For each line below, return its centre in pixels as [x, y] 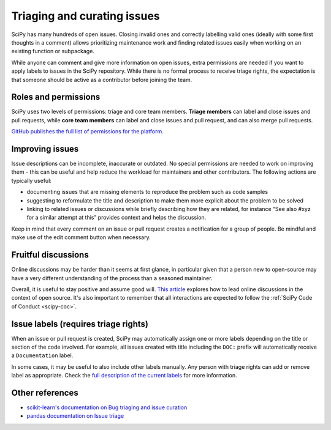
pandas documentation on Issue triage [75, 416]
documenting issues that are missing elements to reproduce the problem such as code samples [147, 192]
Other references [45, 392]
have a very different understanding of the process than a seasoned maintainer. [112, 278]
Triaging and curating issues [86, 16]
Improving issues [45, 149]
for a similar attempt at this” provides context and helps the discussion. [116, 218]
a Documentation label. [42, 355]
